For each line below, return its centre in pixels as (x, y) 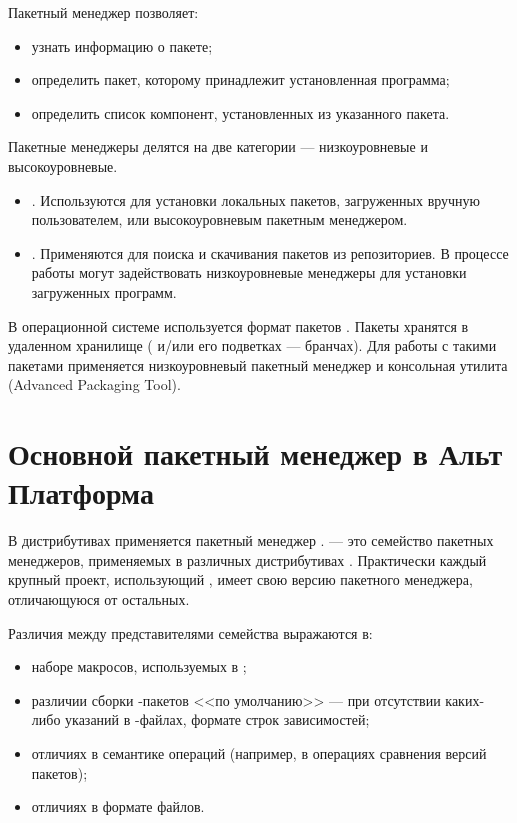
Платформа (81, 492)
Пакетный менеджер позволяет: (103, 12)
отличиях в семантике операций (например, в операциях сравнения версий (259, 752)
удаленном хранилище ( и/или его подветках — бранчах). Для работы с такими (252, 345)
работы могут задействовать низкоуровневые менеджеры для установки (249, 272)
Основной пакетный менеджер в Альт (255, 453)
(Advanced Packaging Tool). (94, 384)
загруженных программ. (104, 291)
